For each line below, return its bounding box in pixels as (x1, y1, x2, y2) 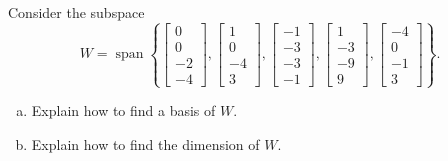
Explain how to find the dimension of (31, 133, 260, 154)
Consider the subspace (8, 2, 145, 22)
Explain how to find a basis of (31, 100, 216, 121)
